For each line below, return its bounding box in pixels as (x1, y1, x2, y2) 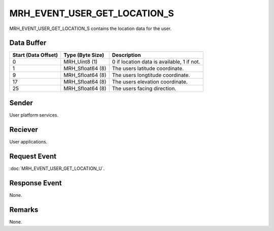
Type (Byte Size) (63, 51, 105, 59)
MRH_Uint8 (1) (63, 59, 98, 66)
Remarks (9, 205, 39, 214)
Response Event (9, 179, 62, 187)
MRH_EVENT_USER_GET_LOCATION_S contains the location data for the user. (9, 25, 172, 32)
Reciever (9, 125, 38, 134)
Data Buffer (9, 39, 47, 47)
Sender (9, 98, 33, 107)
